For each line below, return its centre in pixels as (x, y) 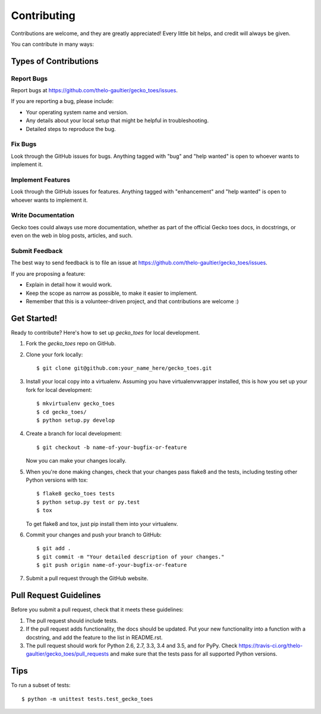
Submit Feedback (37, 251)
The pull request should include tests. (72, 621)
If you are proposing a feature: (48, 273)
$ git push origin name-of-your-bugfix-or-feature (112, 565)
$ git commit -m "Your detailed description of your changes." (130, 556)
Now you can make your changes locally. (76, 461)
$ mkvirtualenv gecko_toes (76, 404)
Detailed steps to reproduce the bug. (71, 129)
